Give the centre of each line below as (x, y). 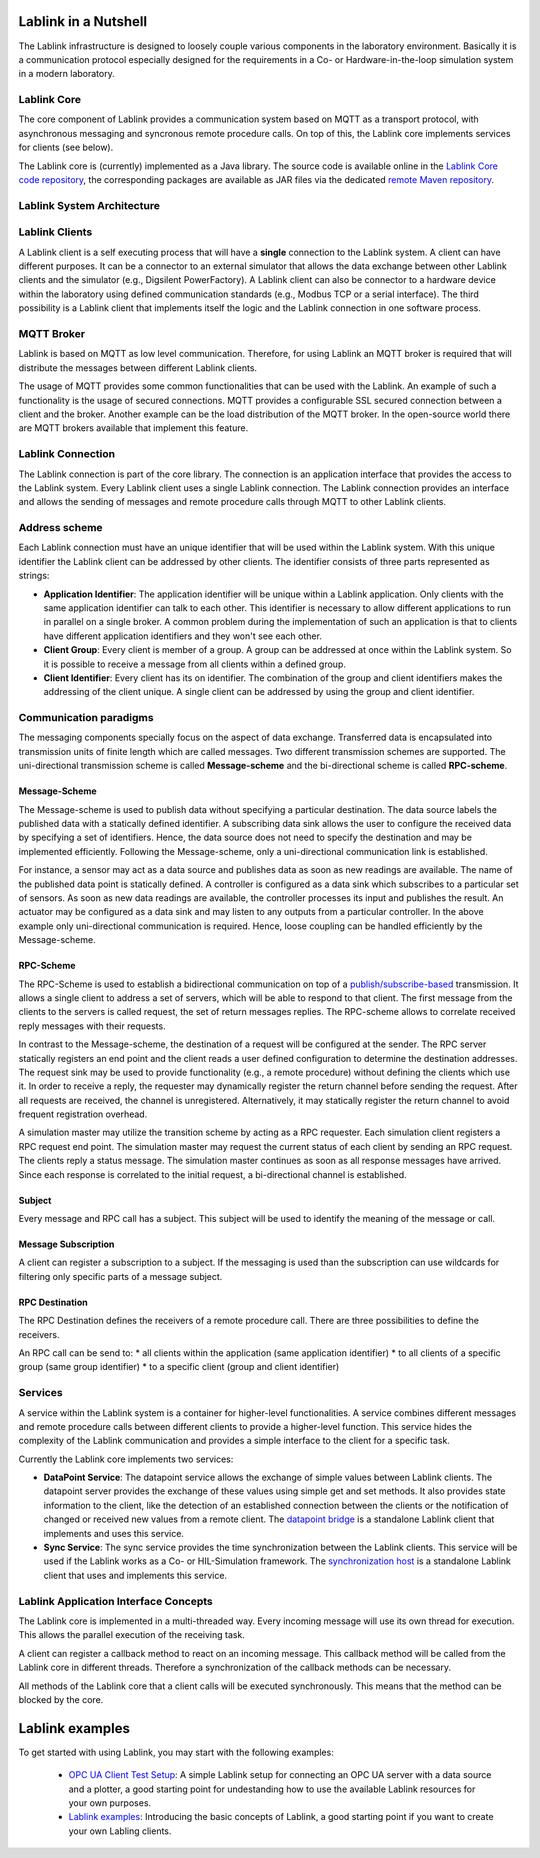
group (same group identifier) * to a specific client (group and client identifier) (179, 1367)
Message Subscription (66, 1244)
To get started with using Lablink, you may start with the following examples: (176, 1752)
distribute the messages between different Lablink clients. (138, 367)
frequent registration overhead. (83, 1114)
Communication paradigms (86, 718)
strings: (34, 576)
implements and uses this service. (114, 1533)
